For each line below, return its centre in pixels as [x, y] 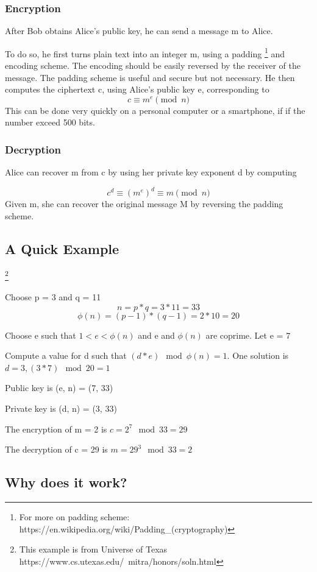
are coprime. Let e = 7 [248, 335]
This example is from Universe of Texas [93, 549]
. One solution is [258, 355]
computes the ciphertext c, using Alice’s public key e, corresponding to [137, 89]
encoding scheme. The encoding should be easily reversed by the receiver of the [153, 65]
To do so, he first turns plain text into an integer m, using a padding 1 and [145, 52]
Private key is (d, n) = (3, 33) [61, 408]
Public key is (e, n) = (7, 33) [59, 388]
